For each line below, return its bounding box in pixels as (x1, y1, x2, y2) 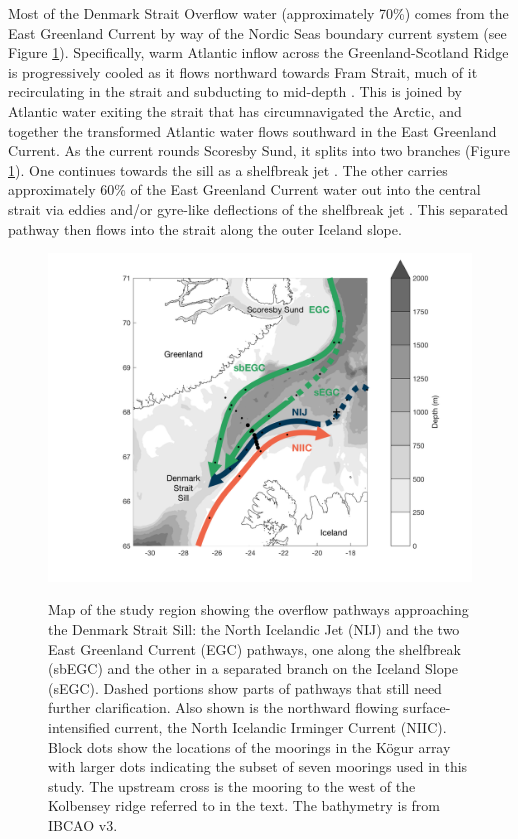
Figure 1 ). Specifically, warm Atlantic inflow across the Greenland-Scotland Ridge (8, 42, 509, 63)
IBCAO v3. (48, 815, 118, 836)
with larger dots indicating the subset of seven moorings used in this (48, 756, 468, 777)
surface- (403, 697, 451, 718)
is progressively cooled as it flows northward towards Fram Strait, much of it (8, 61, 478, 82)
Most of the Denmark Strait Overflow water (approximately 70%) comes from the (8, 3, 509, 23)
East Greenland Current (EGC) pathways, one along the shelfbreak (48, 638, 461, 659)
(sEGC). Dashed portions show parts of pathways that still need (48, 677, 442, 698)
